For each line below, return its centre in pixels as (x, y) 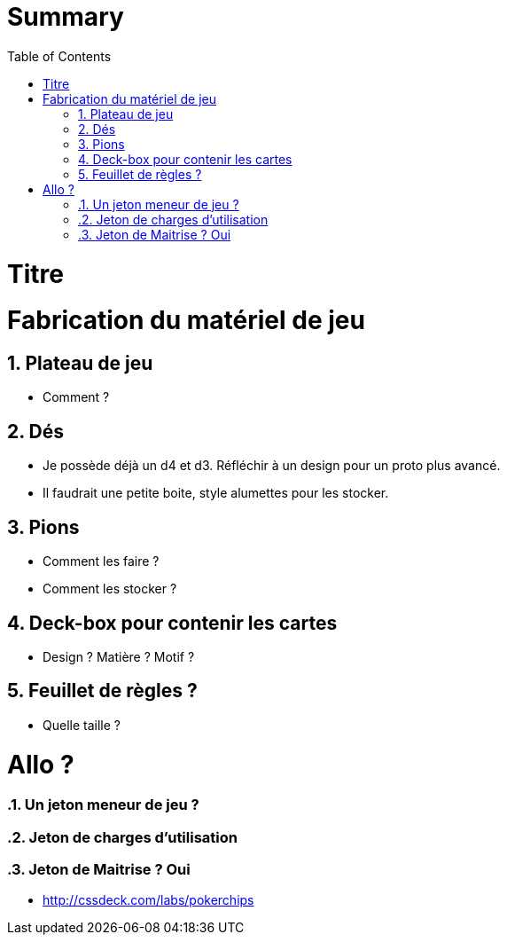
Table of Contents (59, 56)
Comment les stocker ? (110, 589)
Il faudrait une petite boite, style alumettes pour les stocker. (216, 493)
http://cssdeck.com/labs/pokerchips (148, 900)
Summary (66, 17)
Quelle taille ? (82, 725)
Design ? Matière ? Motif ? (119, 656)
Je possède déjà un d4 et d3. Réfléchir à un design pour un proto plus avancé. (272, 466)
